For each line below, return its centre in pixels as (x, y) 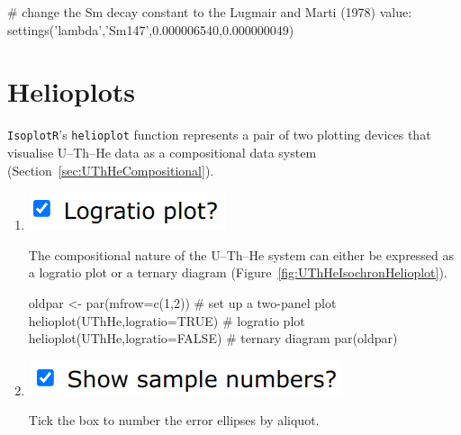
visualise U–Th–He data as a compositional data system (162, 152)
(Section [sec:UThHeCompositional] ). (111, 170)
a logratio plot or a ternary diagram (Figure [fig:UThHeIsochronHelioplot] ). (238, 272)
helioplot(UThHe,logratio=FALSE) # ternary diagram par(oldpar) (213, 338)
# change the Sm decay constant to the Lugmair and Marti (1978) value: (210, 12)
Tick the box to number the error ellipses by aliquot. (174, 420)
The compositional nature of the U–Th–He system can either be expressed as (241, 254)
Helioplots (72, 91)
